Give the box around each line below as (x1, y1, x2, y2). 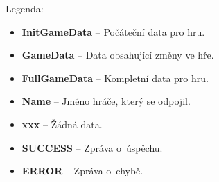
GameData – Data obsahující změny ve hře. (21, 48, 214, 62)
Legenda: (6, 1, 44, 15)
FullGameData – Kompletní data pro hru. (21, 70, 209, 85)
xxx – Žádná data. (21, 117, 103, 131)
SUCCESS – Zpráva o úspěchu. (21, 140, 163, 154)
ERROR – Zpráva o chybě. (21, 163, 143, 178)
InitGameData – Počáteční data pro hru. (21, 24, 205, 39)
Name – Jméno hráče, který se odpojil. (21, 94, 191, 108)
